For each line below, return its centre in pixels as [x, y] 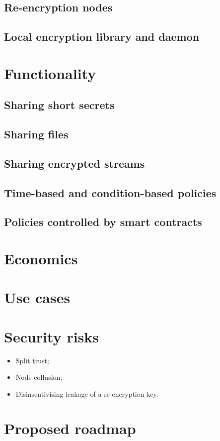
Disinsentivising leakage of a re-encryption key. [87, 393]
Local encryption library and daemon [102, 37]
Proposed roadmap [70, 428]
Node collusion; [39, 377]
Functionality [50, 73]
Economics [41, 259]
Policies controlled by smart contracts [103, 222]
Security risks [52, 336]
